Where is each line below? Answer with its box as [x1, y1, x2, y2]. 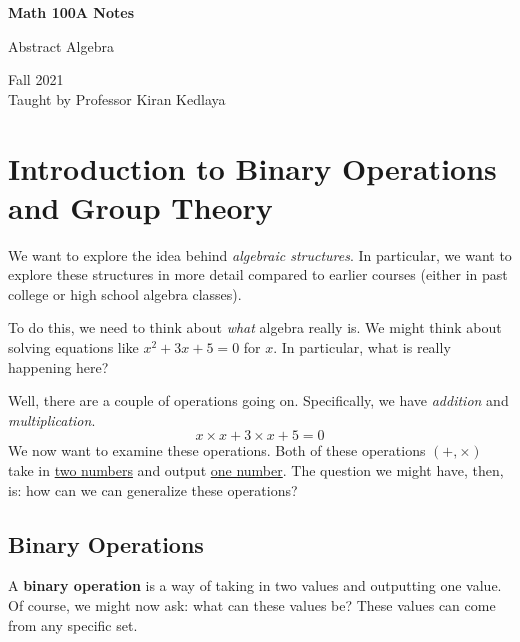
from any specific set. [8, 614, 138, 635]
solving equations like [8, 337, 139, 358]
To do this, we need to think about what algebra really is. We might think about [8, 317, 502, 338]
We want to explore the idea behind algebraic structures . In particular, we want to [8, 244, 512, 265]
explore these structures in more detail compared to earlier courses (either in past [8, 264, 508, 285]
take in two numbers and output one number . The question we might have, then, [8, 460, 504, 481]
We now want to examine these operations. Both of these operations [8, 440, 426, 461]
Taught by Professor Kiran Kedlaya [8, 88, 226, 109]
